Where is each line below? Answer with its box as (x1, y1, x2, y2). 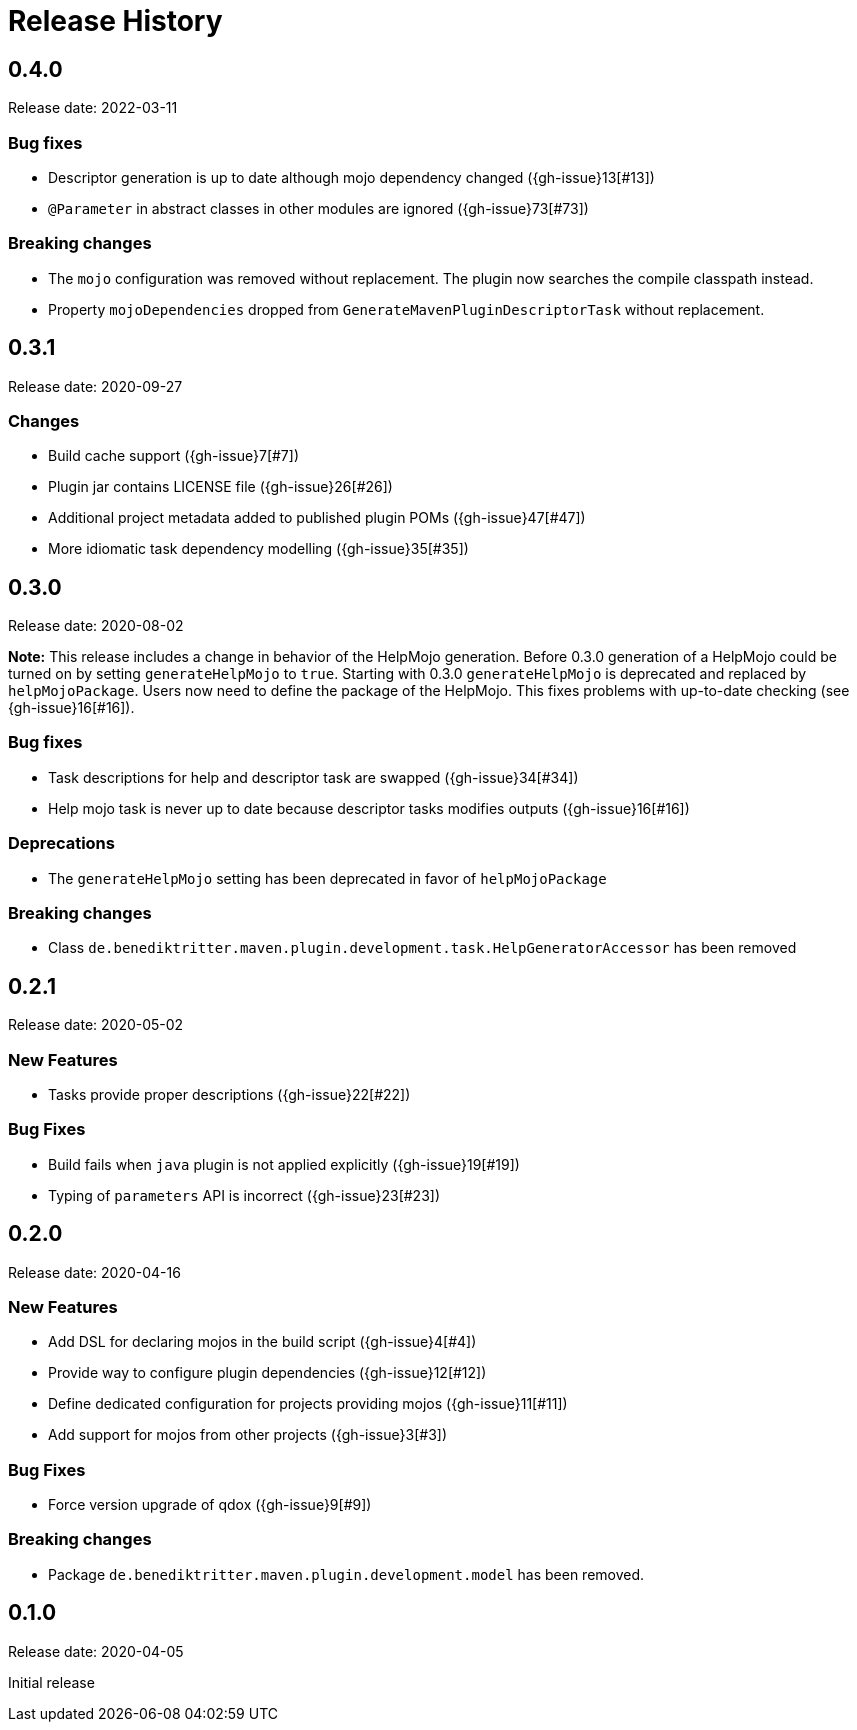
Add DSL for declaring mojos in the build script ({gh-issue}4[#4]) (48, 1333, 477, 1351)
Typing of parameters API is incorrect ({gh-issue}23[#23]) (48, 1186, 441, 1204)
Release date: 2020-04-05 (8, 1642, 184, 1660)
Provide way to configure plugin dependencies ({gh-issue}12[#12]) (48, 1364, 487, 1382)
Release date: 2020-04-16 (8, 1263, 181, 1281)
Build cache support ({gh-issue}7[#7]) (48, 447, 299, 465)
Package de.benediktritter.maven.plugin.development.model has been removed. (48, 1565, 645, 1583)
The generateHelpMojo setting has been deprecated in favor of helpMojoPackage (48, 869, 607, 887)
